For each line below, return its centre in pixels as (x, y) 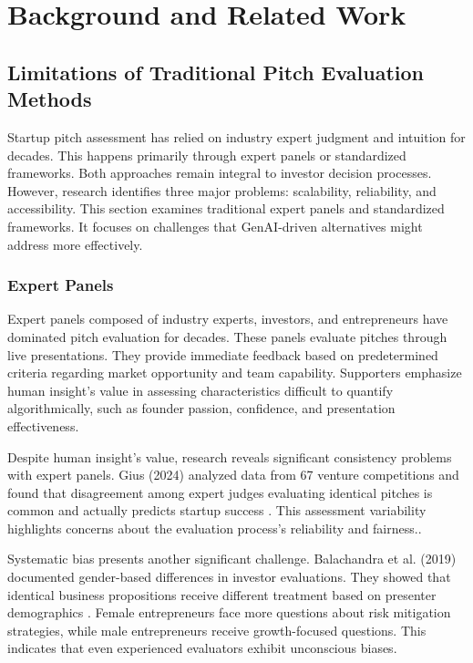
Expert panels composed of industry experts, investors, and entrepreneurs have (228, 319)
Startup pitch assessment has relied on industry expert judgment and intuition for (236, 136)
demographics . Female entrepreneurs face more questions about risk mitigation (229, 612)
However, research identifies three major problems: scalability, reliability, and (222, 190)
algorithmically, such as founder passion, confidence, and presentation (201, 408)
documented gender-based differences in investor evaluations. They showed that (229, 577)
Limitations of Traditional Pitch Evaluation (216, 72)
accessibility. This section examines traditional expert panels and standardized (226, 208)
